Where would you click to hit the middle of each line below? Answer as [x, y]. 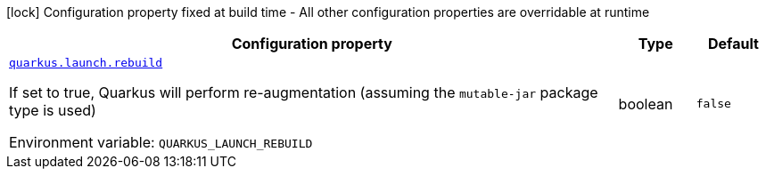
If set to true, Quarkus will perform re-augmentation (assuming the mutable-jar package [304, 92]
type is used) [53, 110]
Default [733, 44]
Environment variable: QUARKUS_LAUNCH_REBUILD [161, 142]
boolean [646, 104]
